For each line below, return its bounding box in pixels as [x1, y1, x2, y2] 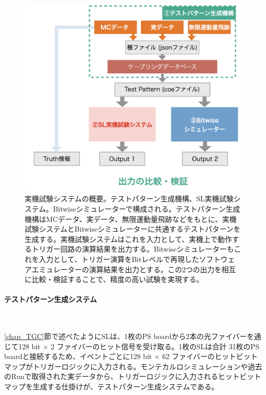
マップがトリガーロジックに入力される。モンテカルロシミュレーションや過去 [4, 361, 262, 371]
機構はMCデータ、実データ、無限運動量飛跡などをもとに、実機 [25, 213, 237, 224]
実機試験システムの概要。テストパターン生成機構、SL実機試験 [25, 193, 234, 204]
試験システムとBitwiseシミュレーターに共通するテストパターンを [25, 223, 241, 234]
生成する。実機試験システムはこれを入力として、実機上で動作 [25, 233, 232, 244]
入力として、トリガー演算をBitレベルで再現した [38, 253, 199, 264]
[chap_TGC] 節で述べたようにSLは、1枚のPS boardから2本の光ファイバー [4, 331, 247, 342]
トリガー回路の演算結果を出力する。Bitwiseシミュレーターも [31, 243, 234, 254]
